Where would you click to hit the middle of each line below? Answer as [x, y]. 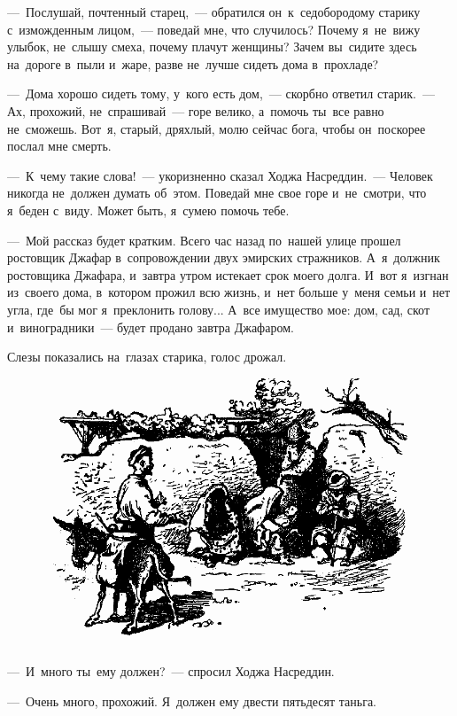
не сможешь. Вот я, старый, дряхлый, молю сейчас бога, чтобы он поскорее [217, 128]
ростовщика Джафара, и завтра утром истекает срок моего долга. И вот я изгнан [228, 274]
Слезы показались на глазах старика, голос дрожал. [147, 357]
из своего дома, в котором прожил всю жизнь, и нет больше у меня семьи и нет [229, 292]
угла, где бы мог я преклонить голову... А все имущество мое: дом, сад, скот [219, 309]
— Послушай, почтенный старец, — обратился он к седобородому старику [214, 12]
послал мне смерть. [59, 146]
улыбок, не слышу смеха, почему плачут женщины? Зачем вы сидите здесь [212, 47]
